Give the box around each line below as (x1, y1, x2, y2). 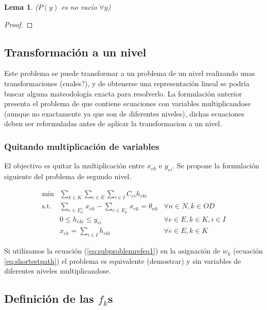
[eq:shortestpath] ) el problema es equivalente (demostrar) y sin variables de (4, 255, 241, 266)
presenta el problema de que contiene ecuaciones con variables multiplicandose (4, 98, 251, 109)
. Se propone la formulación (172, 160, 259, 171)
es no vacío (61, 2, 97, 12)
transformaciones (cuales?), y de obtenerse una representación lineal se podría (4, 77, 250, 88)
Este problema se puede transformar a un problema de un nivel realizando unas (4, 68, 255, 79)
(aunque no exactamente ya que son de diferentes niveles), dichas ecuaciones (4, 108, 244, 119)
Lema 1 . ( (4, 2, 39, 12)
